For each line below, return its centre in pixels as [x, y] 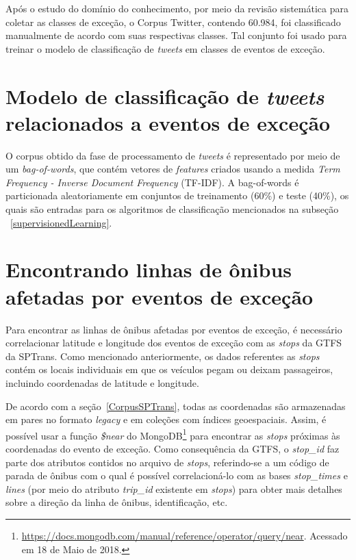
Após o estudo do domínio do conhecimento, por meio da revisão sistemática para [177, 8]
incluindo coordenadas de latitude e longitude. [102, 382]
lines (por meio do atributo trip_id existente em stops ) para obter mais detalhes [174, 488]
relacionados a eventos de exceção [168, 122]
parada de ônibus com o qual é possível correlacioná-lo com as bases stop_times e [177, 475]
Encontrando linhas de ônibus [149, 269]
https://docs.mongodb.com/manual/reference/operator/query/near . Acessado [185, 535]
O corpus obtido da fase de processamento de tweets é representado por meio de [173, 155]
